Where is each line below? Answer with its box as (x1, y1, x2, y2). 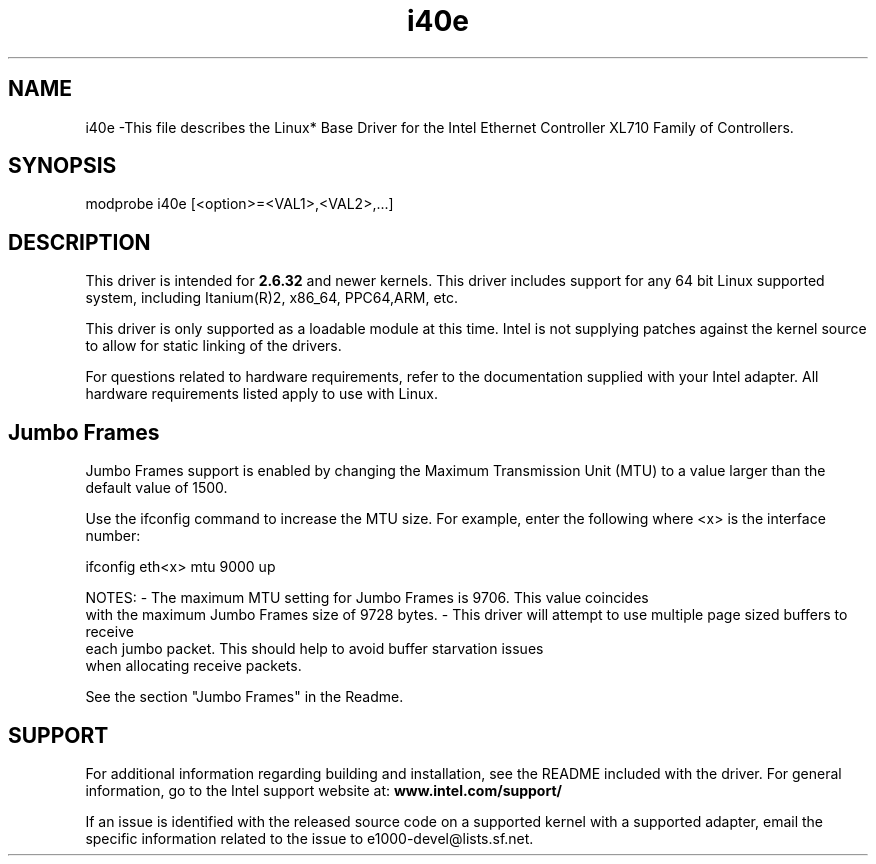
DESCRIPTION (8, 229, 151, 255)
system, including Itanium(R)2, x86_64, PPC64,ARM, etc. (85, 289, 459, 307)
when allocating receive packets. (85, 657, 302, 675)
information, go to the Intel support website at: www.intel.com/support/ (85, 781, 562, 799)
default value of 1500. (85, 479, 228, 497)
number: (85, 527, 141, 545)
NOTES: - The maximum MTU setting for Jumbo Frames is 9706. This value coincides (85, 589, 649, 607)
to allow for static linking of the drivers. (85, 337, 342, 355)
